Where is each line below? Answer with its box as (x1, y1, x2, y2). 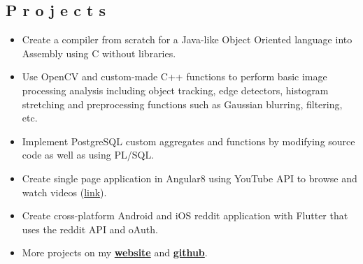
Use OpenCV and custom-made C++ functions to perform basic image (22, 69, 327, 84)
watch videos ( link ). (22, 184, 107, 199)
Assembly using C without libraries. (22, 45, 176, 60)
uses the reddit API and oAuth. (22, 221, 158, 236)
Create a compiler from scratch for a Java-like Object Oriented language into (22, 32, 353, 47)
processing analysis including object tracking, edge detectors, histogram (22, 82, 329, 97)
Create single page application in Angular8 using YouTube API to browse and (22, 170, 357, 185)
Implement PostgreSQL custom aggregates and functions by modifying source (22, 133, 355, 148)
